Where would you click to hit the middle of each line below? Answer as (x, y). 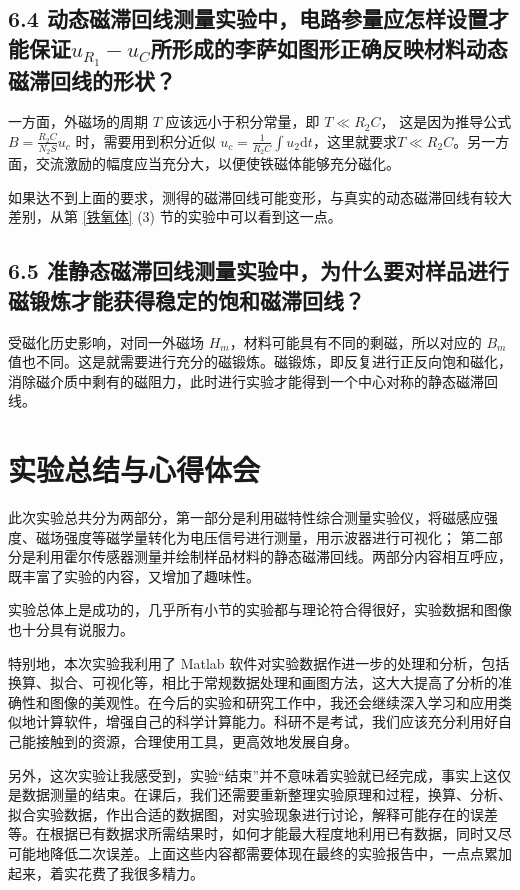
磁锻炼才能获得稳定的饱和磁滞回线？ (186, 299)
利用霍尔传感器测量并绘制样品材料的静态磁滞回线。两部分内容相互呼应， (273, 556)
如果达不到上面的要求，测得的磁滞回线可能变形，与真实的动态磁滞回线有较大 (260, 196)
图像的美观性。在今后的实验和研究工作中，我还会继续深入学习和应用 (273, 701)
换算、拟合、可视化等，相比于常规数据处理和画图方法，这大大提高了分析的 (253, 682)
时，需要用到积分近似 (145, 140)
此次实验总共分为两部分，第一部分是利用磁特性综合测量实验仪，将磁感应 (246, 517)
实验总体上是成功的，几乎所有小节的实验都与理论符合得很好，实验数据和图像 (260, 609)
